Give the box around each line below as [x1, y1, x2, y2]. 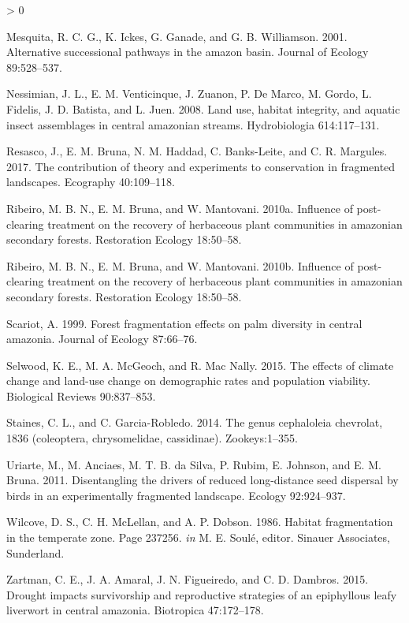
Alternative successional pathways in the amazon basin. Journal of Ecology [6, 43, 369, 60]
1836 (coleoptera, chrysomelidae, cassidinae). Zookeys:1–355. [6, 430, 298, 446]
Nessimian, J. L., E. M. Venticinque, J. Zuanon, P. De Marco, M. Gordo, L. [6, 85, 372, 102]
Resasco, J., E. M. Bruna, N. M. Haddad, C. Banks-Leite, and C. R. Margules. [6, 143, 388, 159]
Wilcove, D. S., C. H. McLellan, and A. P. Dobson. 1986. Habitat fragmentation [6, 513, 393, 530]
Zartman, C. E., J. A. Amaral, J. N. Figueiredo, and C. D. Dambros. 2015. [6, 571, 369, 588]
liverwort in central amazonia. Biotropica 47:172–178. [6, 602, 264, 618]
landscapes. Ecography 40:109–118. [6, 173, 175, 190]
